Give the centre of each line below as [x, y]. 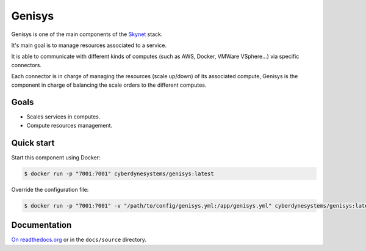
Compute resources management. [70, 125]
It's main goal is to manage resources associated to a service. [89, 45]
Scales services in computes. [63, 117]
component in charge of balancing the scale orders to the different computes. [109, 85]
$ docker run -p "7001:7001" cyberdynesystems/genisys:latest [119, 173]
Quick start [33, 143]
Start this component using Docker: [56, 157]
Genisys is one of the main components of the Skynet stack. [87, 34]
